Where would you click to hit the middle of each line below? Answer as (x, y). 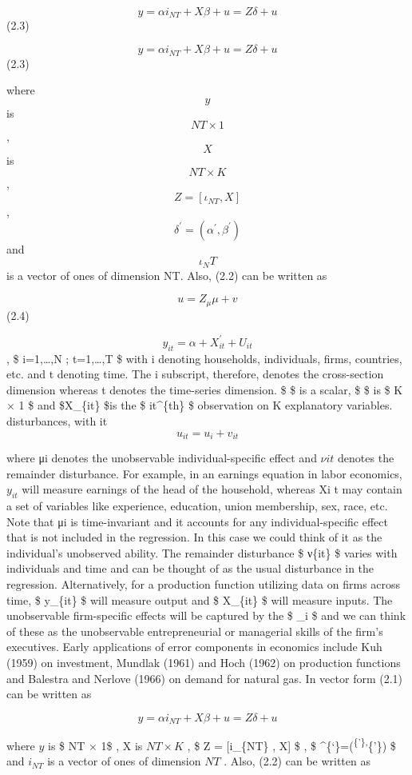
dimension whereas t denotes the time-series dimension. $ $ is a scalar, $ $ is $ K (205, 389)
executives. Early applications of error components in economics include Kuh (194, 647)
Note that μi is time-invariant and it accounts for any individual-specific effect (197, 521)
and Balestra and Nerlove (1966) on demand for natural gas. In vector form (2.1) (205, 678)
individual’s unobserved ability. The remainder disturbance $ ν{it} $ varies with (202, 552)
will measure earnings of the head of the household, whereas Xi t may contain (212, 489)
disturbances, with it (57, 421)
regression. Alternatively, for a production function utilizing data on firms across (204, 584)
